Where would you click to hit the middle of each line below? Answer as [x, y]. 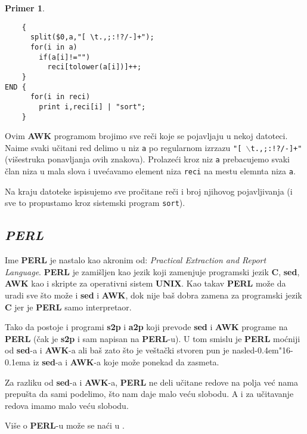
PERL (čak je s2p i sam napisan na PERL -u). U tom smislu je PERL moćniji [153, 338]
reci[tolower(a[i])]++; [94, 67]
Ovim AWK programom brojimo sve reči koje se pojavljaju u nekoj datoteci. [146, 136]
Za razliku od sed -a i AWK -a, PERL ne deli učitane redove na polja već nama [151, 382]
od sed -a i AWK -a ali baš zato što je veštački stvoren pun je [117, 350]
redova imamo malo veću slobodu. [67, 405]
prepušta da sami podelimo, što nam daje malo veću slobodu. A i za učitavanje [149, 394]
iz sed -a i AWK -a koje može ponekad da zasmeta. [126, 361]
